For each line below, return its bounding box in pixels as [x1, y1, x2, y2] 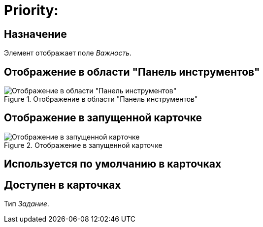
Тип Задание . [4, 199, 49, 208]
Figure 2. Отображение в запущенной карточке [4, 141, 163, 149]
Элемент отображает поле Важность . [4, 49, 132, 57]
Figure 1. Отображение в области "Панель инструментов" [4, 95, 198, 104]
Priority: [4, 2, 59, 19]
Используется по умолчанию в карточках [4, 158, 222, 170]
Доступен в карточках [4, 178, 121, 191]
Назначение [4, 28, 67, 40]
